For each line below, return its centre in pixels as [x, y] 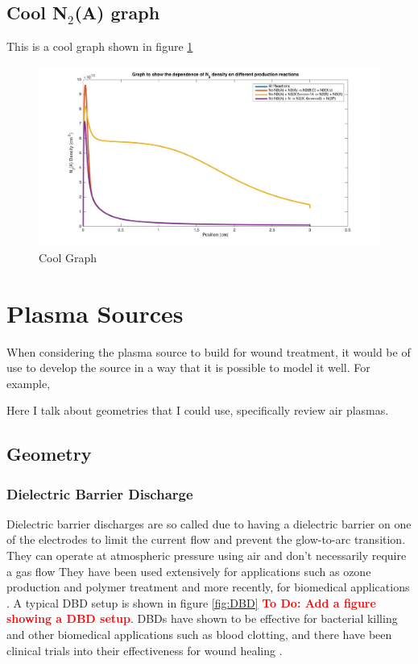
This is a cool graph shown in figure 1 [100, 46]
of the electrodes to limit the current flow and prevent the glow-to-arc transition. [206, 539]
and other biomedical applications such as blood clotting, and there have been [199, 635]
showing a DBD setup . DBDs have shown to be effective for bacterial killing [202, 618]
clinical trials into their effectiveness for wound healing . [145, 650]
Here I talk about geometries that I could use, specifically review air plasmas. [198, 410]
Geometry [49, 454]
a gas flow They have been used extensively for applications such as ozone [189, 571]
